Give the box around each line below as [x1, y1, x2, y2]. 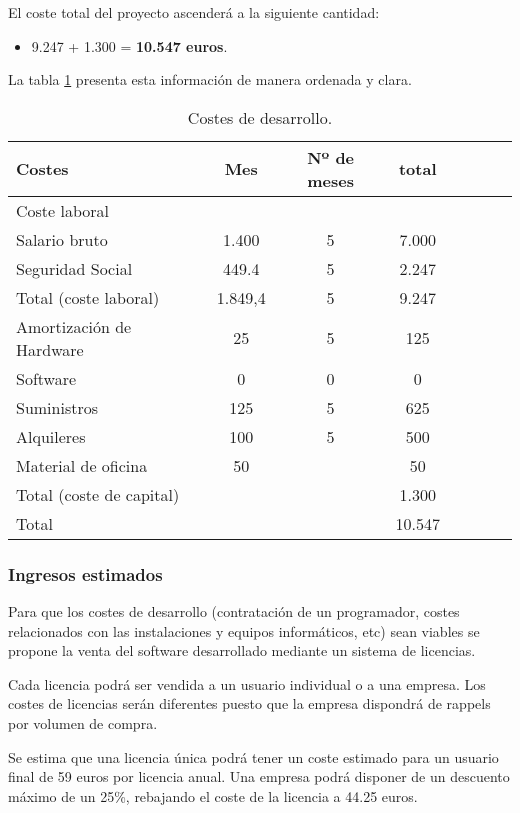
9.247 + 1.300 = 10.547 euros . [31, 35, 228, 56]
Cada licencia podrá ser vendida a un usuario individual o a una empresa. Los [8, 673, 486, 694]
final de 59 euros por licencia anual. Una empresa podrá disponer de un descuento [8, 766, 510, 787]
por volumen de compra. [8, 712, 158, 733]
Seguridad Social [16, 256, 133, 280]
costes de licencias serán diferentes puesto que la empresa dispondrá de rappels [8, 693, 491, 714]
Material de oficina [16, 453, 148, 477]
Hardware [16, 337, 84, 361]
